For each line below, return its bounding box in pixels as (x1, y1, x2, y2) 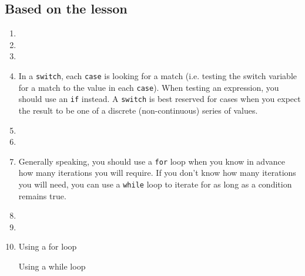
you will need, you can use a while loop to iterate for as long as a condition (18, 178, 292, 190)
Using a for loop (18, 240, 77, 253)
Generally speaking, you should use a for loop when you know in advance (18, 155, 285, 167)
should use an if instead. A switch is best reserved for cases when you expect (18, 93, 301, 105)
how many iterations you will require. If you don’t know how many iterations (18, 166, 296, 179)
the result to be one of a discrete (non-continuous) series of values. (18, 104, 258, 116)
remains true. (18, 189, 66, 202)
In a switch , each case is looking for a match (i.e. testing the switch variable (18, 69, 297, 81)
